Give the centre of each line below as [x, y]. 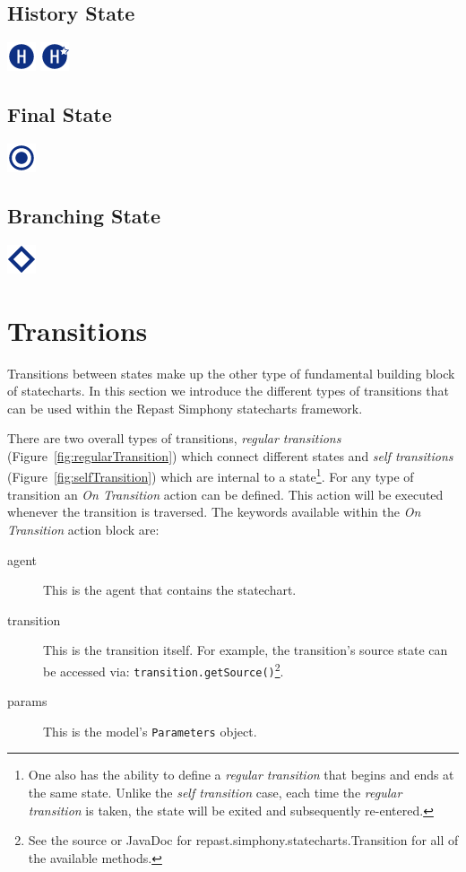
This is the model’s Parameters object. [150, 731]
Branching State [84, 215]
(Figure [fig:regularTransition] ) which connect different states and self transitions [230, 455]
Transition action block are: [83, 529]
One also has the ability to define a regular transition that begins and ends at [241, 775]
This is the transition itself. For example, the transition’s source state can [246, 650]
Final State [60, 114]
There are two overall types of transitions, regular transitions [174, 438]
